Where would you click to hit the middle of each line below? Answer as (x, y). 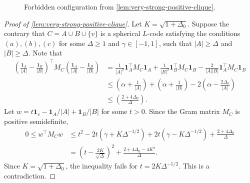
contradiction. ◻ (30, 175)
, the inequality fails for (102, 166)
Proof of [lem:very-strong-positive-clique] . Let (73, 23)
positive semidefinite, (36, 121)
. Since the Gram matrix (182, 111)
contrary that (24, 33)
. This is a (194, 166)
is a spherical (120, 33)
